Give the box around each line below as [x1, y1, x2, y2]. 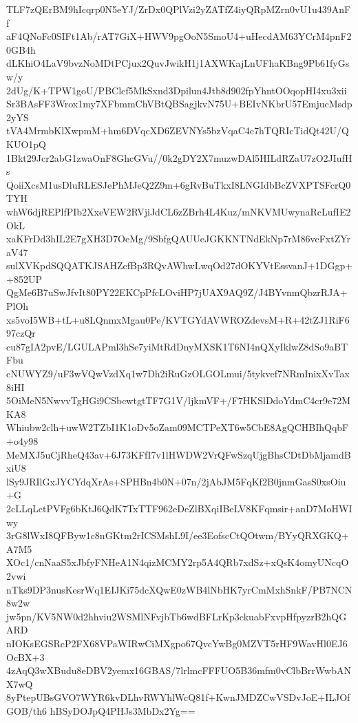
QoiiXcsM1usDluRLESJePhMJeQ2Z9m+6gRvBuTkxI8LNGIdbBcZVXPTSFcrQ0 [6, 177, 351, 191]
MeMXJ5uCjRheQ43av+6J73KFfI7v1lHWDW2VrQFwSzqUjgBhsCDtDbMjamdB [6, 447, 351, 461]
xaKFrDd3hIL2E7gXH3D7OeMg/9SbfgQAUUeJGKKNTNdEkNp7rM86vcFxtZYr [6, 231, 351, 246]
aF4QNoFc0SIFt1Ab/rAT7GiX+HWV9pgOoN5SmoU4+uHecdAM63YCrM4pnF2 [6, 29, 352, 43]
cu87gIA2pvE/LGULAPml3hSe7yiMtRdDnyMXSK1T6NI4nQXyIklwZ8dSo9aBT [6, 339, 348, 353]
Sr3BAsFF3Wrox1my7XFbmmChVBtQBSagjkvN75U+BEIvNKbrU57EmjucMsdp [6, 96, 352, 111]
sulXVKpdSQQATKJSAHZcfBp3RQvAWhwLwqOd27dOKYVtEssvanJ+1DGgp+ [6, 258, 353, 273]
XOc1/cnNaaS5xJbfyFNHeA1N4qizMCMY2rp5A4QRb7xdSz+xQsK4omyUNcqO [6, 555, 349, 569]
